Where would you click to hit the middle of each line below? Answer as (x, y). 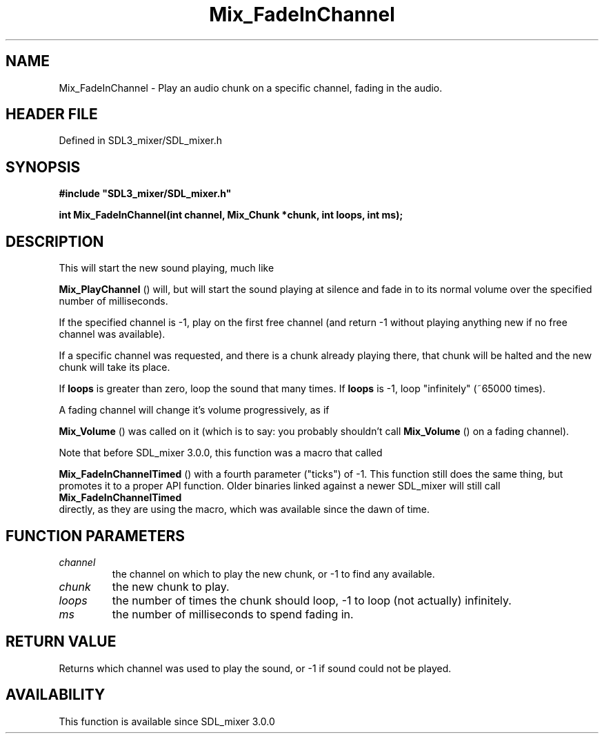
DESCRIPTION (55, 241)
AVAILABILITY (56, 695)
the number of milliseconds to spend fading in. (233, 614)
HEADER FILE (52, 114)
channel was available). (112, 334)
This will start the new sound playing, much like (167, 268)
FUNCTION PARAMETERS (95, 536)
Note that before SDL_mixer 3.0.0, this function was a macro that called (221, 453)
